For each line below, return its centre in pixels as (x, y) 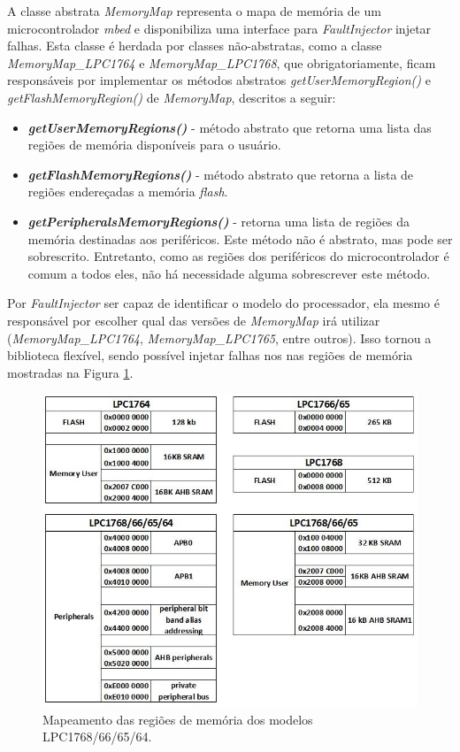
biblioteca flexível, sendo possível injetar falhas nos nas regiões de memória (210, 355)
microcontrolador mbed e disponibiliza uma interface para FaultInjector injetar (219, 28)
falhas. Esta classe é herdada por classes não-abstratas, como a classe (195, 46)
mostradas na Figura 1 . (70, 372)
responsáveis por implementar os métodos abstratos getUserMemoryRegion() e (219, 80)
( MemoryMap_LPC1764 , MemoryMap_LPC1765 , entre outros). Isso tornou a (219, 338)
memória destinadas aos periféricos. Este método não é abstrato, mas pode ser (240, 238)
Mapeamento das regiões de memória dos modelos (178, 719)
